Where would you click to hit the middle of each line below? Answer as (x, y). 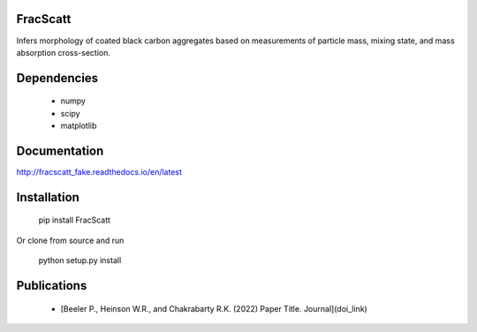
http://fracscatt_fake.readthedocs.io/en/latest (99, 172)
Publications (52, 286)
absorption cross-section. (63, 52)
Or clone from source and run (70, 240)
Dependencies (57, 78)
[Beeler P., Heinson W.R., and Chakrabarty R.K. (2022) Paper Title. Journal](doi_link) (214, 308)
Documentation (60, 151)
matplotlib (79, 126)
